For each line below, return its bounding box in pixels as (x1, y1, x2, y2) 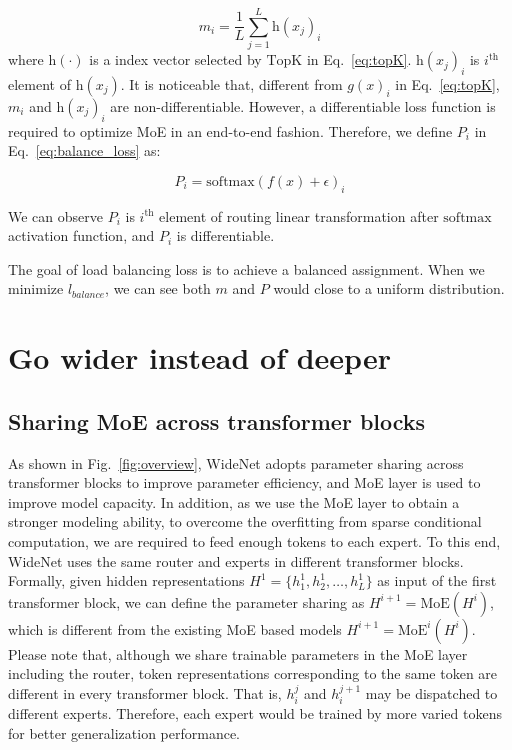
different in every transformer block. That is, (8, 683, 282, 703)
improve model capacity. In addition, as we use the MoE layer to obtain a (8, 491, 460, 512)
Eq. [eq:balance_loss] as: (8, 140, 161, 161)
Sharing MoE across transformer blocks (8, 405, 426, 436)
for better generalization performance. (8, 723, 240, 744)
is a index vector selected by (89, 49, 262, 70)
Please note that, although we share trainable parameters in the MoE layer (8, 643, 468, 664)
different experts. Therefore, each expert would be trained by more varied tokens (8, 703, 502, 724)
